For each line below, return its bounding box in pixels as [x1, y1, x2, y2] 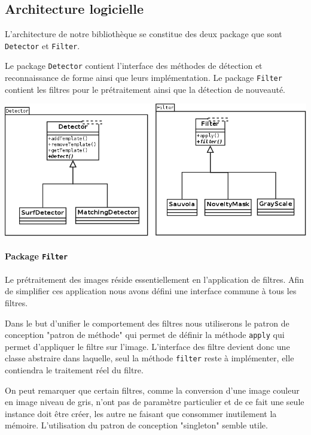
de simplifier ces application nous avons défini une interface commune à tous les [5, 285, 297, 297]
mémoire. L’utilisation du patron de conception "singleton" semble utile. [5, 419, 268, 431]
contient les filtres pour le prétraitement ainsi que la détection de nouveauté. [5, 83, 285, 95]
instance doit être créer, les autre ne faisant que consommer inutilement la [5, 407, 277, 419]
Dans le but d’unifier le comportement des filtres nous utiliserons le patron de [5, 316, 289, 329]
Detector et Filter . [5, 39, 80, 52]
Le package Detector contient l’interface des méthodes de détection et [5, 59, 263, 72]
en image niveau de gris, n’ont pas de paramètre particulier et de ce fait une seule [5, 395, 304, 408]
